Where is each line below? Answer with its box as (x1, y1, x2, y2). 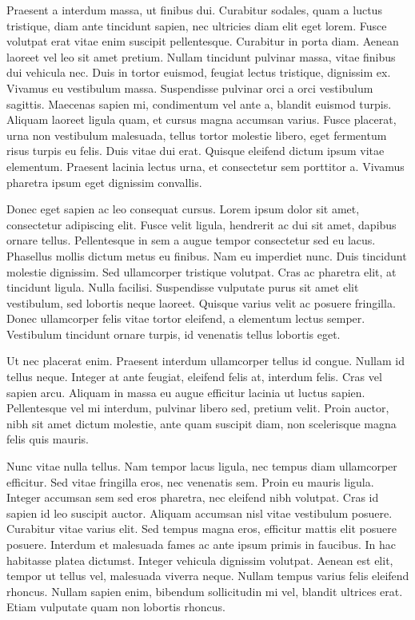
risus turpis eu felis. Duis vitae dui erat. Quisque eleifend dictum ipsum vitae (6, 142, 385, 159)
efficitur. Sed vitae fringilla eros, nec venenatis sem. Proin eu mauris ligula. (6, 473, 374, 490)
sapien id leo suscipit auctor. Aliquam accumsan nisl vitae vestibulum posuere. (6, 504, 393, 521)
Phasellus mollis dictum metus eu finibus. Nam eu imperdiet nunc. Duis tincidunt (6, 247, 407, 264)
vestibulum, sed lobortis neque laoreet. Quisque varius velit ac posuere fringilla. (6, 294, 396, 311)
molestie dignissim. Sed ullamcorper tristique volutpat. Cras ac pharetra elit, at (6, 263, 397, 280)
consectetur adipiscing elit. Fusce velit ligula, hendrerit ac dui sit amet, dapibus (6, 216, 397, 232)
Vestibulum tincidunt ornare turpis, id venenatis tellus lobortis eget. (6, 325, 341, 342)
